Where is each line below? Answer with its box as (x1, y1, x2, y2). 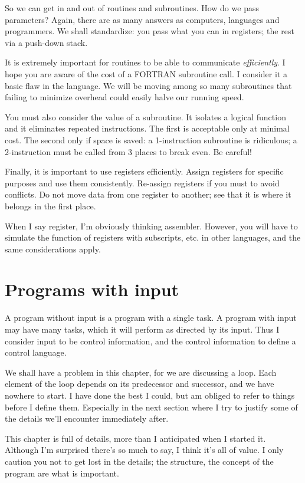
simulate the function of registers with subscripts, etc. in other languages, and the (5, 231, 301, 244)
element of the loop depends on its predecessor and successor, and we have (5, 377, 274, 390)
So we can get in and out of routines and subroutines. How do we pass (5, 2, 259, 14)
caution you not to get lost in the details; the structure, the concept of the (5, 455, 274, 467)
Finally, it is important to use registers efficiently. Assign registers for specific (5, 165, 284, 178)
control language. (5, 346, 67, 359)
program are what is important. (5, 466, 119, 479)
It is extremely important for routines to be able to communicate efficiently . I (5, 56, 286, 68)
